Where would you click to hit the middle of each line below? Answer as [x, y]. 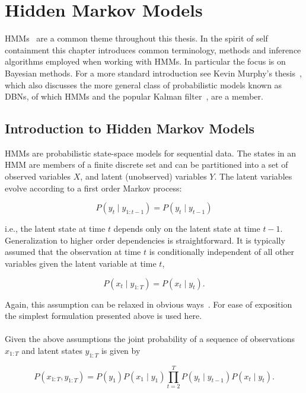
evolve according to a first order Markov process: [93, 188]
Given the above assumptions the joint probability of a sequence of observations [150, 339]
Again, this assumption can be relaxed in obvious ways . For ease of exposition [149, 304]
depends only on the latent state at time [187, 229]
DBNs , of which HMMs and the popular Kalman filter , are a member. [134, 96]
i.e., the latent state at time [55, 229]
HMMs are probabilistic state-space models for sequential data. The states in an [151, 153]
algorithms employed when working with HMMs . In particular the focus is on [145, 61]
